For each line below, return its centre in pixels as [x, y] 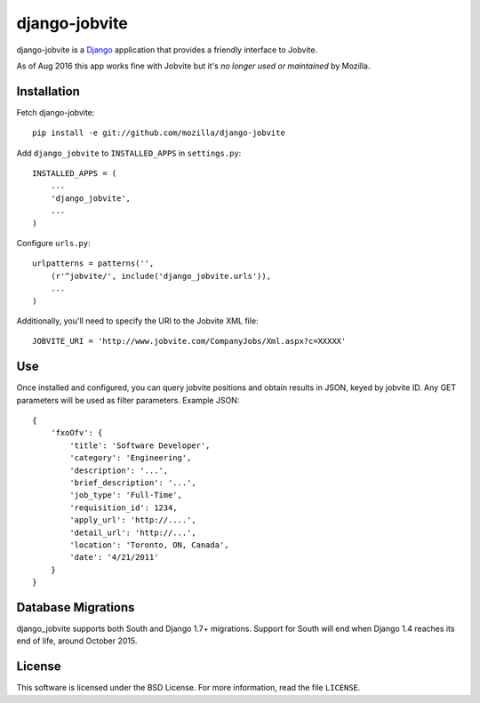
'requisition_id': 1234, [124, 507]
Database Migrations [76, 607]
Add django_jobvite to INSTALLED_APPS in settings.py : [129, 153]
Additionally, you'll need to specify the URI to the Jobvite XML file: [137, 321]
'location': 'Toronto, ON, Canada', [150, 545]
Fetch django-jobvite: [56, 112]
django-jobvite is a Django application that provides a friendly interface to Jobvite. [167, 50]
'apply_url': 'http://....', [133, 520]
